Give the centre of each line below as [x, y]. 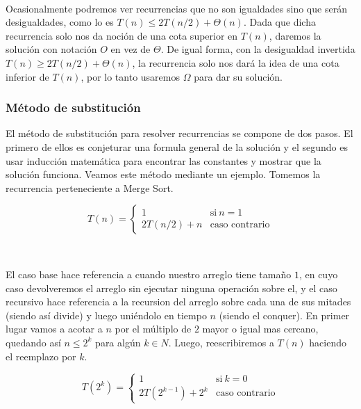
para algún [118, 342]
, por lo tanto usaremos [130, 76]
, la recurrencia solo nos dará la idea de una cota [236, 62]
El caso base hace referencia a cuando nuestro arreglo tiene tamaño [149, 274]
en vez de [131, 49]
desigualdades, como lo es [60, 22]
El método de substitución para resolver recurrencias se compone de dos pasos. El [179, 133]
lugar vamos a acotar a [54, 329]
